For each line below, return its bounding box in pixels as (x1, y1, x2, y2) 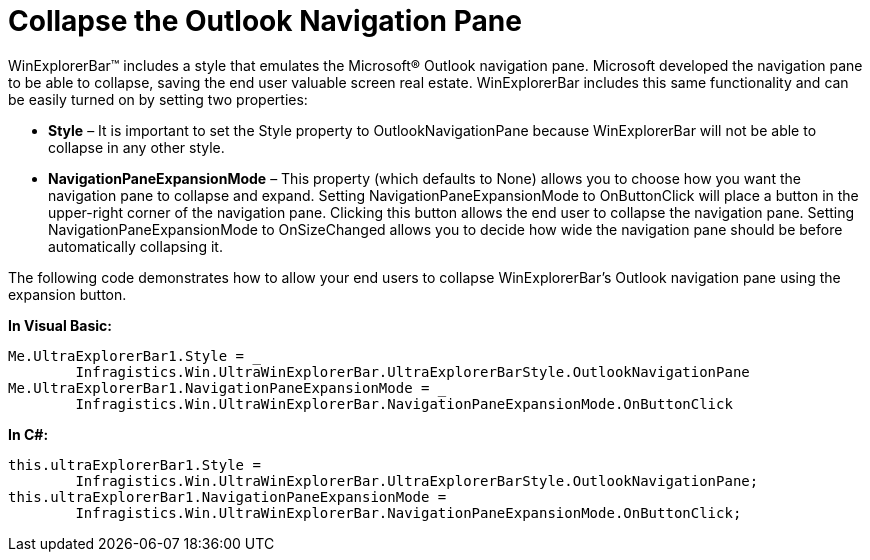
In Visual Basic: (8, 316, 112, 334)
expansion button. (8, 285, 127, 303)
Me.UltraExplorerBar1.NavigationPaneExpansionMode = (8, 379, 430, 396)
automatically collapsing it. (48, 237, 223, 255)
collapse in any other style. (48, 138, 225, 156)
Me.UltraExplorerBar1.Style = (8, 347, 245, 364)
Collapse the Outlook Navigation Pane (8, 4, 522, 38)
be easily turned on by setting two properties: (8, 90, 308, 108)
